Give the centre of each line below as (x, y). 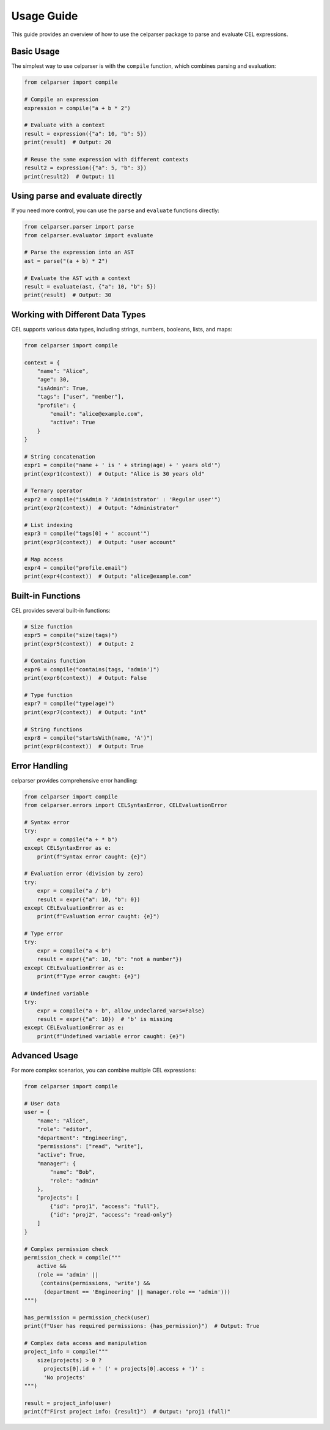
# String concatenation (60, 456)
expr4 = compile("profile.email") (76, 568)
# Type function (49, 695)
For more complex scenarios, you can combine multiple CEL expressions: (104, 1071)
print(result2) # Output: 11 (69, 176)
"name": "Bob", (73, 1172)
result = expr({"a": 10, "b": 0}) (89, 899)
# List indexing (49, 525)
